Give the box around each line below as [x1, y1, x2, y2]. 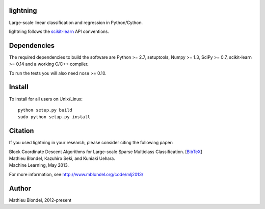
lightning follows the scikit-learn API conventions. [9, 28, 109, 34]
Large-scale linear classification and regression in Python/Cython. [9, 20, 143, 26]
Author [9, 184, 31, 192]
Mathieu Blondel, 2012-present [9, 197, 72, 203]
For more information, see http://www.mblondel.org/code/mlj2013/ [9, 171, 144, 177]
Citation [9, 127, 34, 135]
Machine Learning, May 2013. [9, 162, 69, 168]
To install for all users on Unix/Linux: [9, 96, 83, 102]
